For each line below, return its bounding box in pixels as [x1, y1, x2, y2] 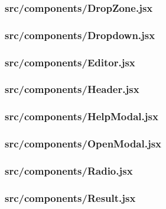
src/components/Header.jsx [5, 82, 139, 97]
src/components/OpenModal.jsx [5, 136, 162, 151]
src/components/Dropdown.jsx [5, 27, 155, 42]
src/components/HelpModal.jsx [5, 109, 158, 124]
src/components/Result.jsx [5, 190, 136, 205]
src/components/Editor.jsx [5, 54, 135, 69]
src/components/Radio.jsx [5, 163, 133, 178]
